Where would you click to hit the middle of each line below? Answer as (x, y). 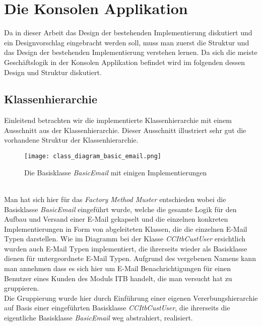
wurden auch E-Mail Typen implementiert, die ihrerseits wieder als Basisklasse (126, 248)
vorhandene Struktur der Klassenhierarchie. (71, 140)
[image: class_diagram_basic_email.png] (93, 156)
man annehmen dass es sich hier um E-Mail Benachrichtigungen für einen (117, 268)
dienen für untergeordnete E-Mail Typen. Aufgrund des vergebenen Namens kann (130, 258)
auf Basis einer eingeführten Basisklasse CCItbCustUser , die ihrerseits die (117, 308)
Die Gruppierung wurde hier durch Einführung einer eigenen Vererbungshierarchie (131, 298)
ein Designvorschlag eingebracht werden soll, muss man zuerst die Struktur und (127, 42)
